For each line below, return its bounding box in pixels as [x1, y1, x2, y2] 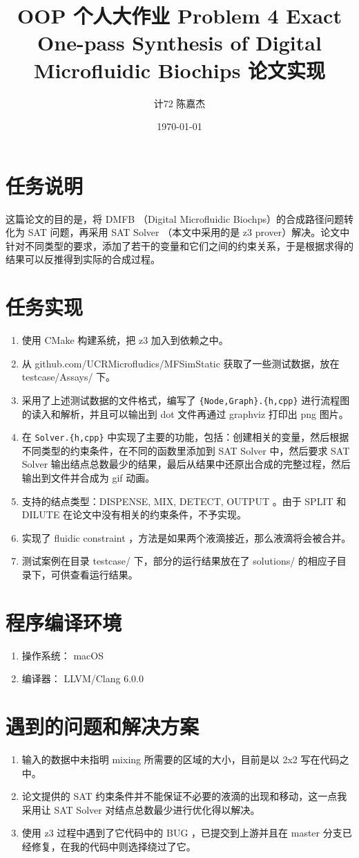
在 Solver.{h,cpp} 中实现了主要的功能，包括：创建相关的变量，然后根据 [21, 430, 349, 444]
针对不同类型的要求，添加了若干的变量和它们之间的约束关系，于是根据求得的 [6, 238, 353, 253]
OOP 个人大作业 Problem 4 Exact [17, 1, 342, 30]
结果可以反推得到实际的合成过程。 [6, 252, 160, 266]
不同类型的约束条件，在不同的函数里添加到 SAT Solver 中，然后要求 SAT [21, 443, 350, 457]
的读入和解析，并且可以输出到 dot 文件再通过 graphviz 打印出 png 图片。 [21, 406, 349, 421]
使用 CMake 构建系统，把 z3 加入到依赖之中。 [21, 333, 229, 347]
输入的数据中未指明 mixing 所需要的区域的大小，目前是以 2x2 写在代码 [21, 752, 340, 766]
